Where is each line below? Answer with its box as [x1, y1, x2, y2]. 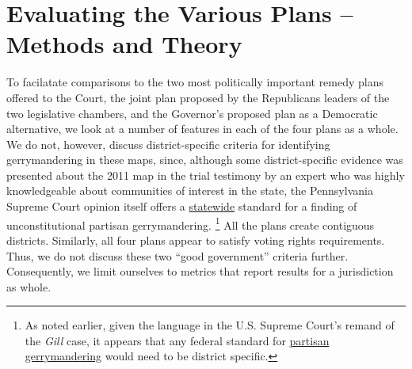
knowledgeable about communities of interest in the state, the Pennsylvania [6, 182, 373, 199]
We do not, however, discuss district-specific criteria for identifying [6, 135, 330, 152]
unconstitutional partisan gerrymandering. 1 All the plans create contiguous [6, 214, 375, 233]
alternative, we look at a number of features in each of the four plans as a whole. [6, 120, 399, 137]
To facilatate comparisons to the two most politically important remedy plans [6, 74, 384, 90]
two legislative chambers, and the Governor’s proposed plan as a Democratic [6, 105, 378, 121]
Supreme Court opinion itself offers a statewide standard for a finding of [6, 198, 357, 215]
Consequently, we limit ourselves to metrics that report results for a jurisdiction [6, 263, 394, 280]
